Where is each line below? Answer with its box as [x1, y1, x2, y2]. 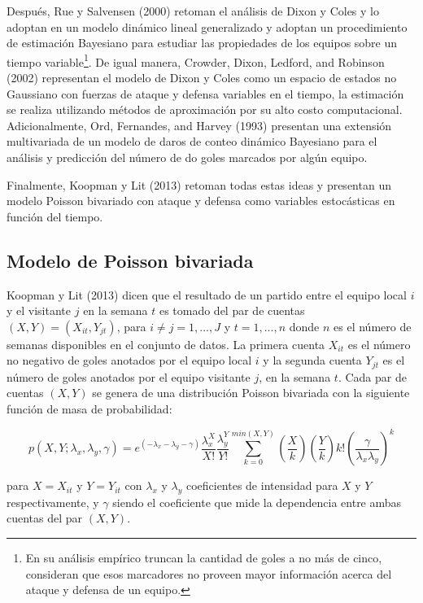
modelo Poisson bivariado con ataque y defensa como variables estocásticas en [7, 192, 395, 209]
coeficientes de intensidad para [185, 477, 338, 494]
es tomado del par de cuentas [159, 302, 305, 319]
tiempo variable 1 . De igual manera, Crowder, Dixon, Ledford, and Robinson [7, 50, 385, 70]
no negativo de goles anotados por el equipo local [7, 352, 252, 369]
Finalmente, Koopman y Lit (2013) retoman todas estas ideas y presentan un [7, 176, 391, 193]
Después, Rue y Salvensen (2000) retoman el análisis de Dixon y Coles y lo [7, 2, 379, 19]
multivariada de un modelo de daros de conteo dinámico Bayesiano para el [7, 133, 377, 150]
